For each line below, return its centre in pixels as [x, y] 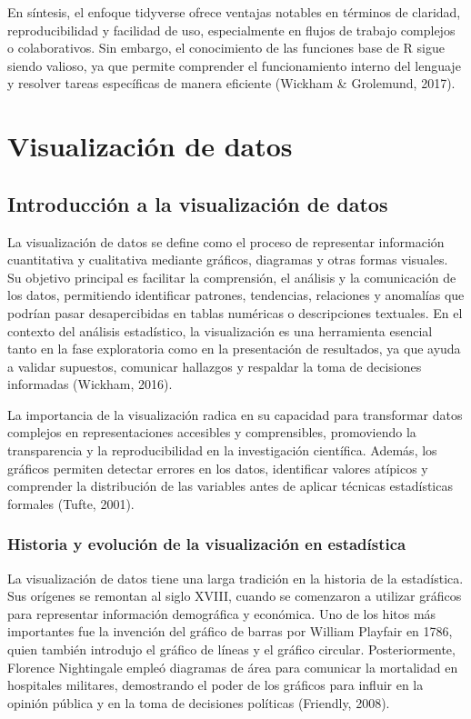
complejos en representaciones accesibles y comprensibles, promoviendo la [212, 432]
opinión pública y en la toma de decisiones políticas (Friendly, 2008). [199, 702]
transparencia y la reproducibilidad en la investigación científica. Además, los [222, 450]
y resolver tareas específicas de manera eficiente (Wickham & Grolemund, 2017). [231, 83]
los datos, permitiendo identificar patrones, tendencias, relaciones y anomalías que [236, 295]
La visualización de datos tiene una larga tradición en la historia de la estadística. [235, 578]
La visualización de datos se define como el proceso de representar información [226, 241]
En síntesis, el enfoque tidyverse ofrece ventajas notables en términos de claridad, [234, 12]
